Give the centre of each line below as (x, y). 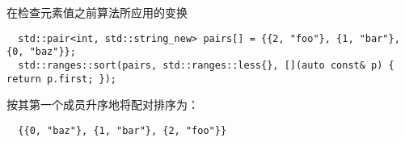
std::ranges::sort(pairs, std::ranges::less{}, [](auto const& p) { (206, 65)
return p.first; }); (62, 79)
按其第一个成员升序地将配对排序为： (103, 104)
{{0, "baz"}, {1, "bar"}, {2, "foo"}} (122, 130)
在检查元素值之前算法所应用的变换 (97, 12)
